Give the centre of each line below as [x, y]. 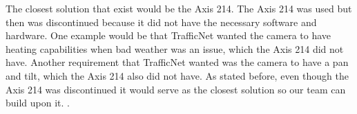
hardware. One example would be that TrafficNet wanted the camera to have [168, 35]
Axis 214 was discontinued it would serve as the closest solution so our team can [176, 89]
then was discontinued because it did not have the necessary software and [161, 22]
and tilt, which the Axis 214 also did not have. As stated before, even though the [177, 75]
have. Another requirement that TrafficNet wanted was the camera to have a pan [177, 62]
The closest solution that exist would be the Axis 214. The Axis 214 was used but [179, 8]
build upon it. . [38, 103]
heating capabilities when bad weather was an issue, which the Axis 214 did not [175, 48]
